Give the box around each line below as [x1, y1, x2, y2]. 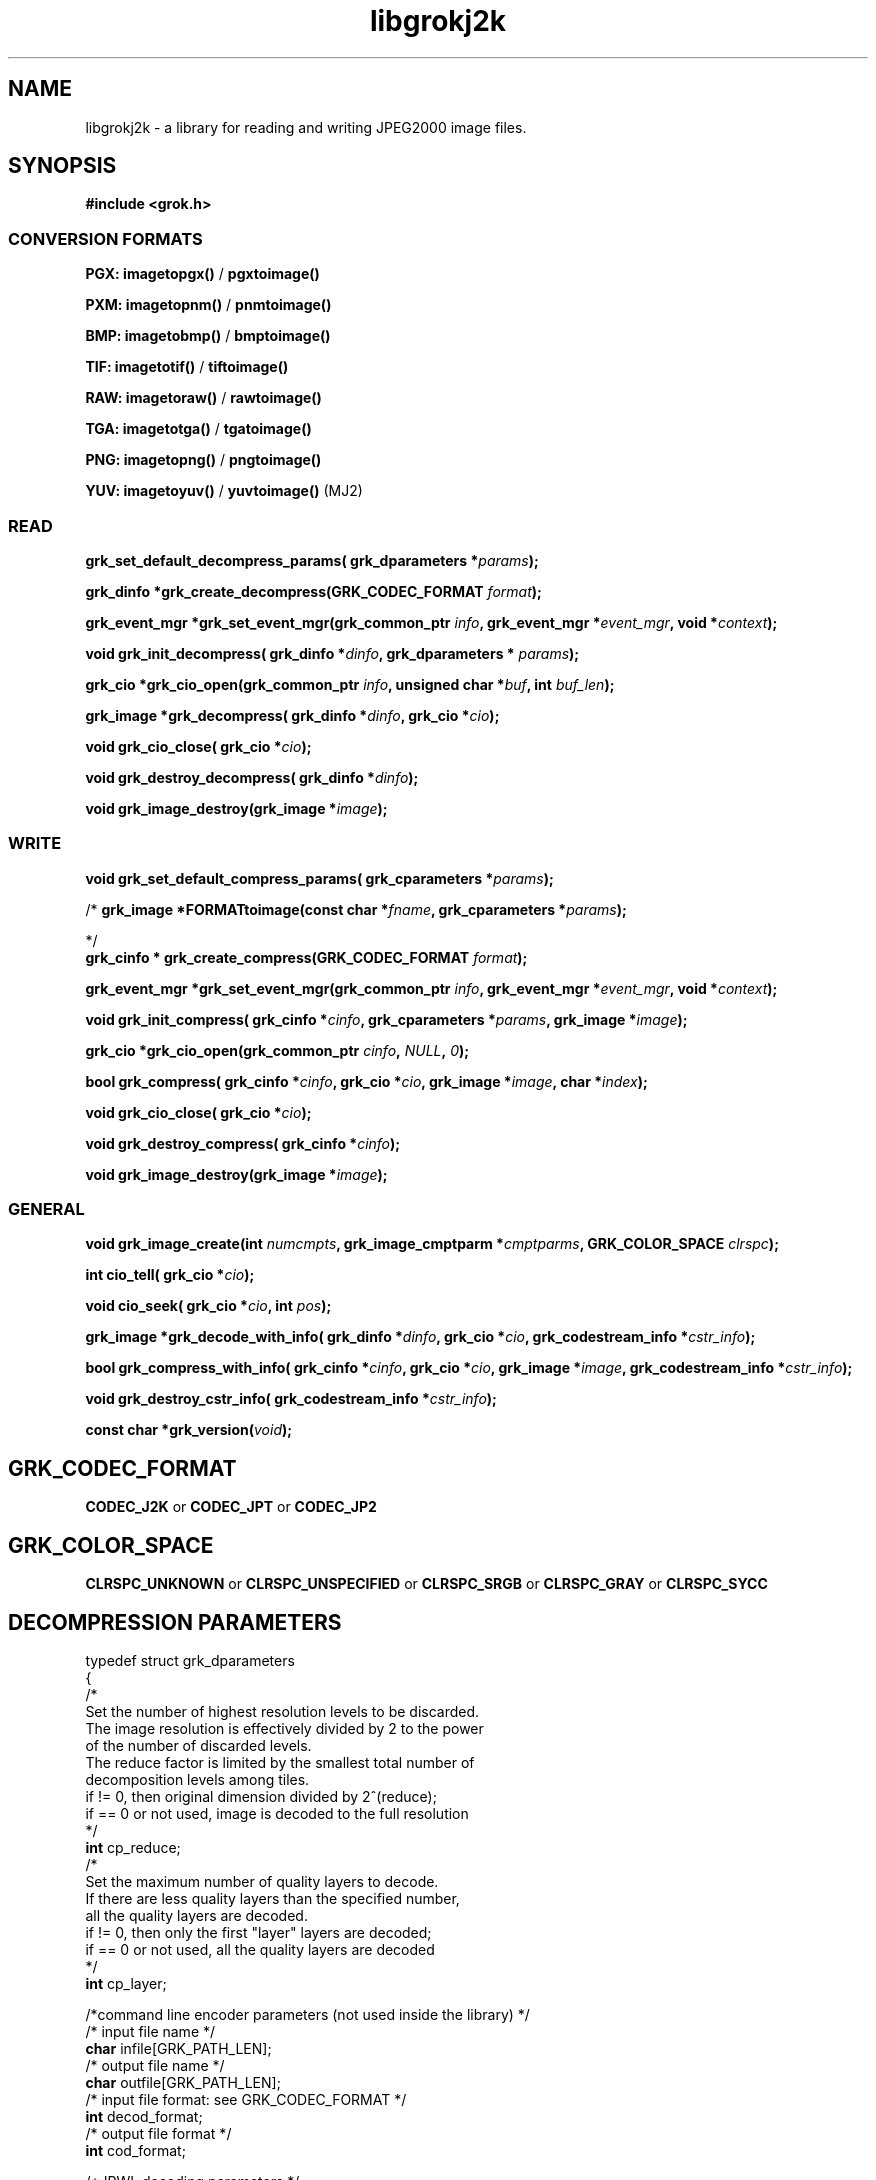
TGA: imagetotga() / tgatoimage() [85, 420, 312, 438]
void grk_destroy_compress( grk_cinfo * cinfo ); [85, 1134, 401, 1152]
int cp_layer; [85, 1974, 167, 1992]
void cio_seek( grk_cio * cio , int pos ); [85, 1297, 332, 1315]
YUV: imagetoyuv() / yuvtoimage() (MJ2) [85, 482, 363, 500]
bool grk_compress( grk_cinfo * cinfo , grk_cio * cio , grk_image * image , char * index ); [85, 1072, 648, 1090]
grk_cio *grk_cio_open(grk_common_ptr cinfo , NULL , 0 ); [85, 1041, 470, 1059]
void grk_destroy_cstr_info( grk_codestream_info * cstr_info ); [85, 1390, 497, 1408]
